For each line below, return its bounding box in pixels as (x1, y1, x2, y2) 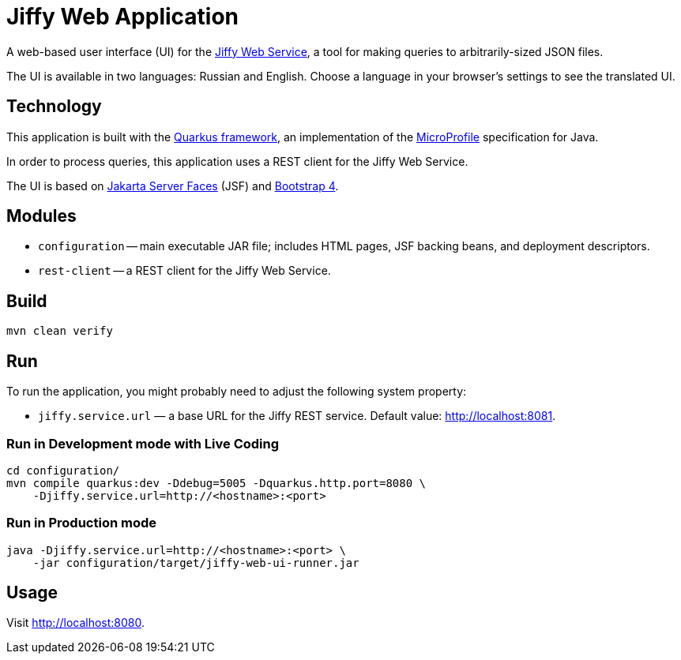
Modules (6, 206, 77, 227)
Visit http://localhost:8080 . (6, 616, 145, 630)
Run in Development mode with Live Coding (6, 435, 280, 452)
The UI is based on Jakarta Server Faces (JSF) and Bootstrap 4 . (6, 178, 339, 193)
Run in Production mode (6, 515, 157, 531)
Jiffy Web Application (6, 3, 239, 30)
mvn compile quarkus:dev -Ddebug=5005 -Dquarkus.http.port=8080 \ (6, 476, 427, 489)
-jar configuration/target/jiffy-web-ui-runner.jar (32, 556, 359, 569)
